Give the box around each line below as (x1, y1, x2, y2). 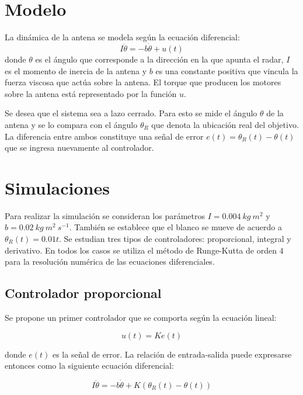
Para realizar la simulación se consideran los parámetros (5, 209, 206, 221)
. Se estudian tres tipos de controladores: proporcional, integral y (58, 233, 291, 244)
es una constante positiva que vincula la (155, 64, 298, 77)
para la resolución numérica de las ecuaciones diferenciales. (5, 255, 215, 268)
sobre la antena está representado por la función (5, 87, 177, 99)
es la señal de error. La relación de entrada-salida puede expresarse (52, 348, 292, 360)
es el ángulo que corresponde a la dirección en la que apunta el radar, (35, 53, 284, 65)
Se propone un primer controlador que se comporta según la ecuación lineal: (5, 311, 277, 323)
